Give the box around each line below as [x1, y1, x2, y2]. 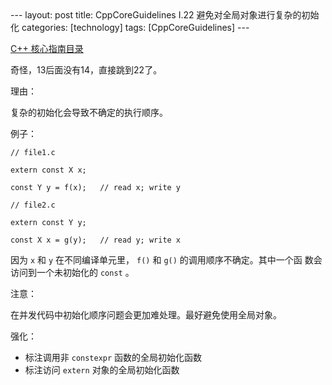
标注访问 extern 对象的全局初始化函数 [24, 364, 180, 376]
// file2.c [10, 200, 56, 210]
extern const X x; [10, 165, 87, 175]
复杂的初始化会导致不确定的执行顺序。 [10, 107, 168, 118]
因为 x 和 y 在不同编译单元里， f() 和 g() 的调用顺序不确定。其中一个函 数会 [10, 254, 323, 266]
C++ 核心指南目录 [10, 43, 84, 54]
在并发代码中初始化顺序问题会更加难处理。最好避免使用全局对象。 [10, 309, 282, 321]
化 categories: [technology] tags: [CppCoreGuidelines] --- [10, 22, 250, 33]
